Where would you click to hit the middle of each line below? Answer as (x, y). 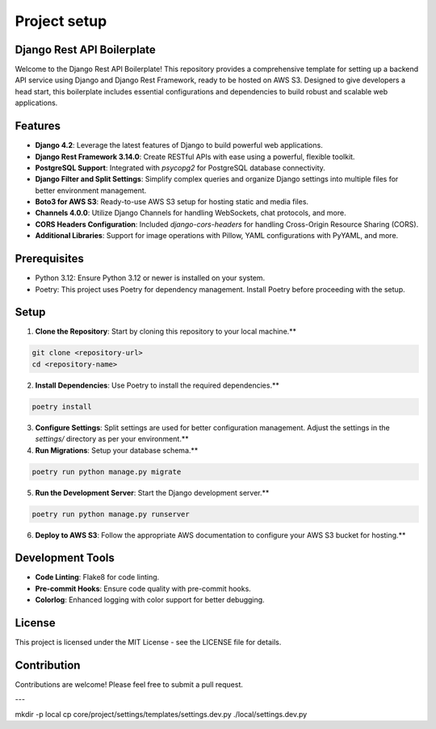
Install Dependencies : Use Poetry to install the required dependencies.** (157, 385)
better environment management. (91, 191)
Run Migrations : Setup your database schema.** (117, 450)
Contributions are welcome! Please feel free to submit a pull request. (129, 685)
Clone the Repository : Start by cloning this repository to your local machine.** (166, 332)
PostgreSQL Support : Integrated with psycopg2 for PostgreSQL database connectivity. (180, 168)
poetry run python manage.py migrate (107, 471)
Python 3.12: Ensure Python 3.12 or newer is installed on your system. (150, 278)
